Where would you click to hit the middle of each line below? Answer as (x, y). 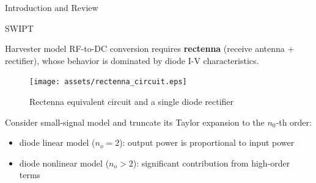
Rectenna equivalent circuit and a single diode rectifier (132, 102)
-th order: (294, 122)
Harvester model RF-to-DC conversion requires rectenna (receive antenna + (150, 48)
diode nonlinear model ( (64, 163)
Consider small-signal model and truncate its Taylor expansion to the (135, 122)
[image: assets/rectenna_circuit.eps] (108, 82)
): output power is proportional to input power (207, 142)
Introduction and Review (52, 7)
